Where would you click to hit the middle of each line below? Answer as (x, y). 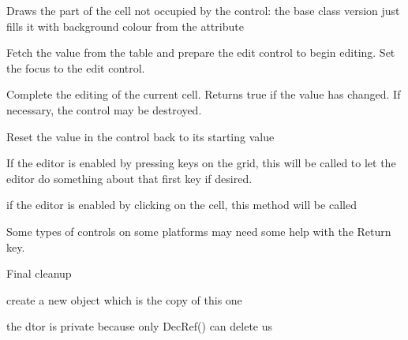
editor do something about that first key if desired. (129, 178)
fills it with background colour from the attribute (125, 26)
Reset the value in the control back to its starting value (140, 136)
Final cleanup (39, 273)
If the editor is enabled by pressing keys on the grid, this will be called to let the (201, 163)
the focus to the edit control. (76, 67)
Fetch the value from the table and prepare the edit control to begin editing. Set (201, 52)
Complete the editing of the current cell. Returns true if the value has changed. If (204, 94)
